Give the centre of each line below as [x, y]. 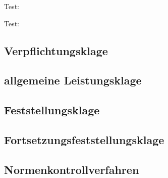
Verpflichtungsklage [56, 50]
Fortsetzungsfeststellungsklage [84, 139]
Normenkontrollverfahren [72, 169]
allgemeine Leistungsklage [73, 80]
